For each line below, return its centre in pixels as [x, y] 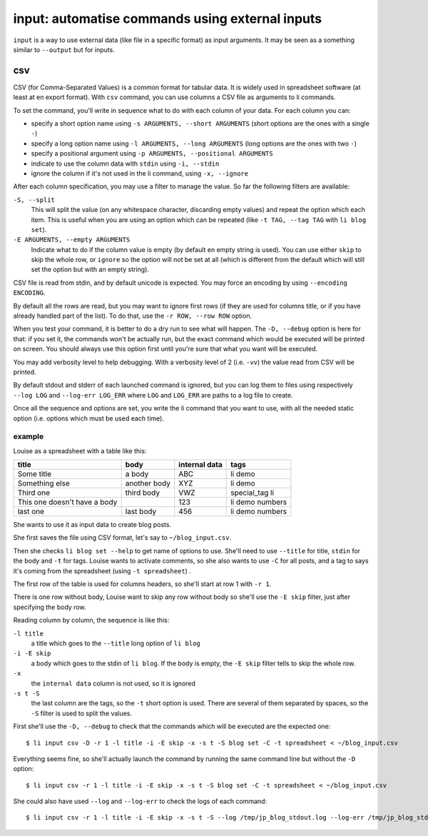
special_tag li [253, 493]
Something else [44, 483]
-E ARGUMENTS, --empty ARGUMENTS [72, 240]
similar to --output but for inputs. [64, 49]
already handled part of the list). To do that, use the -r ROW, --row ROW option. [133, 316]
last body [141, 512]
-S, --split [34, 200]
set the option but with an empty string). [90, 270]
